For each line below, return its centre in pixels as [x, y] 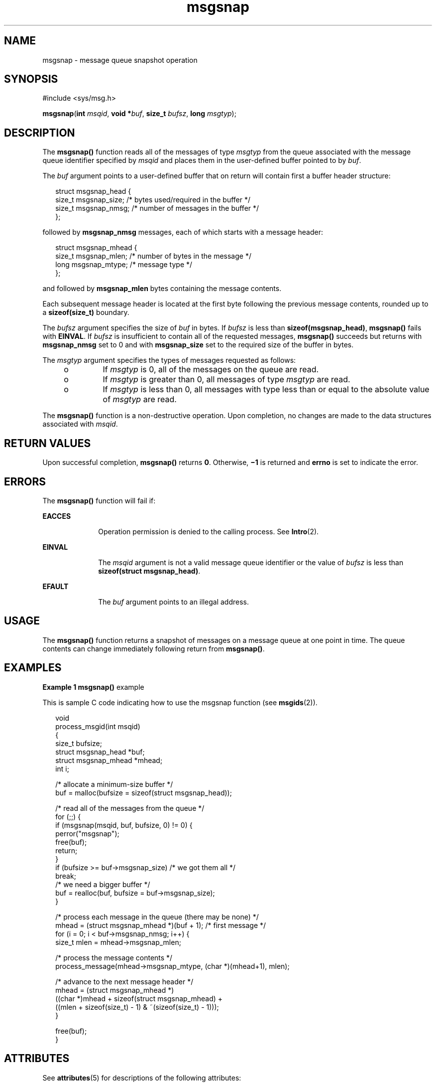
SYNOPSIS [31, 79]
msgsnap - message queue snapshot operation [120, 60]
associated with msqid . [80, 424]
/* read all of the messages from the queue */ [130, 808]
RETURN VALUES [48, 443]
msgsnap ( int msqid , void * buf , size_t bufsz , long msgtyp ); [139, 114]
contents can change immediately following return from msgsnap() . [154, 648]
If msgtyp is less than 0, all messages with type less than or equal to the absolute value [266, 389]
